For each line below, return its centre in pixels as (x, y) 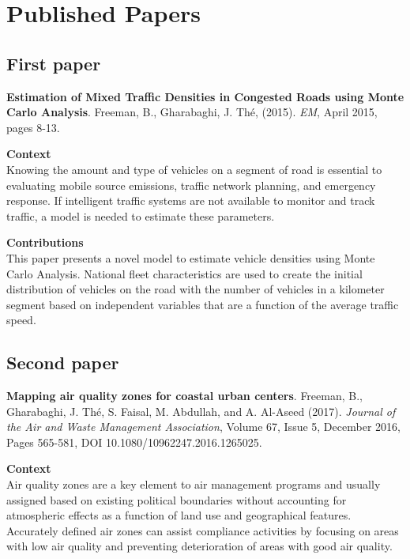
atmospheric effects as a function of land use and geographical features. (179, 515)
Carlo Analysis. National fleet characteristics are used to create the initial (184, 273)
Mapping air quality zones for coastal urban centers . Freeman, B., (184, 396)
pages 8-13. (33, 127)
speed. (21, 320)
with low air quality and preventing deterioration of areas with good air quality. (199, 546)
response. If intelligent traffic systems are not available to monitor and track (191, 200)
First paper (54, 63)
